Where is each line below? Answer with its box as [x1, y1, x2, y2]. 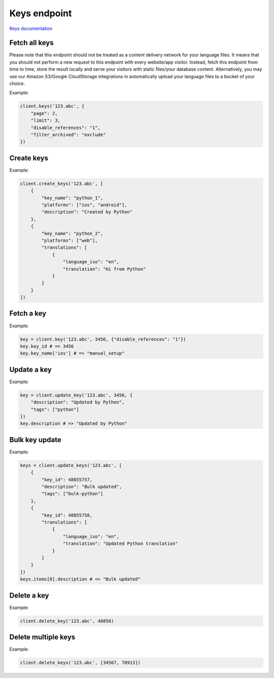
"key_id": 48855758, [41, 512, 93, 518]
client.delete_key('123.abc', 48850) [20, 618, 114, 624]
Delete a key [9, 591, 49, 600]
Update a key [9, 365, 52, 374]
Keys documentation [9, 25, 53, 32]
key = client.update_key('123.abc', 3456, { [20, 392, 133, 398]
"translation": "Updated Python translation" [62, 541, 178, 546]
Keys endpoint [9, 8, 72, 19]
